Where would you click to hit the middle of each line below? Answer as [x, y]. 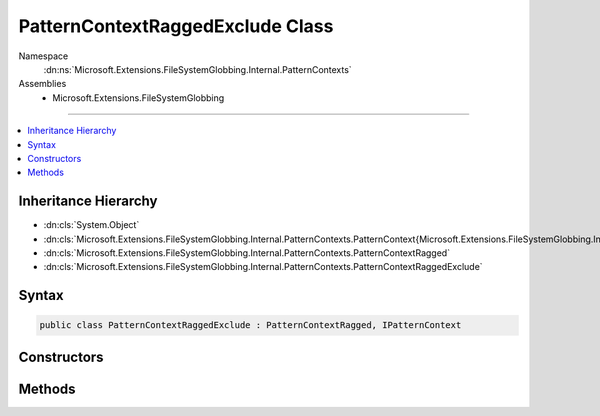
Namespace [43, 56]
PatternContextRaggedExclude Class [176, 26]
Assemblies [42, 84]
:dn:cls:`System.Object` [91, 225]
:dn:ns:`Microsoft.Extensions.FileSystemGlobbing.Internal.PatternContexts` [197, 69]
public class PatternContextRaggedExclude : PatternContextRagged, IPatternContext [250, 325]
